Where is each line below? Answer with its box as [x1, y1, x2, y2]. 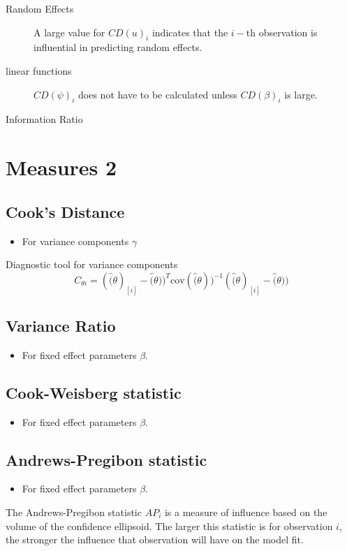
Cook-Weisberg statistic [6, 381, 182, 403]
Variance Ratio [6, 314, 116, 336]
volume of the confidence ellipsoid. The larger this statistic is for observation [6, 518, 333, 533]
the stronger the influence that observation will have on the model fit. [6, 532, 304, 547]
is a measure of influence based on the [164, 504, 327, 519]
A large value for [34, 24, 105, 39]
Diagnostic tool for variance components [6, 257, 178, 272]
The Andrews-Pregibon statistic [6, 504, 142, 519]
